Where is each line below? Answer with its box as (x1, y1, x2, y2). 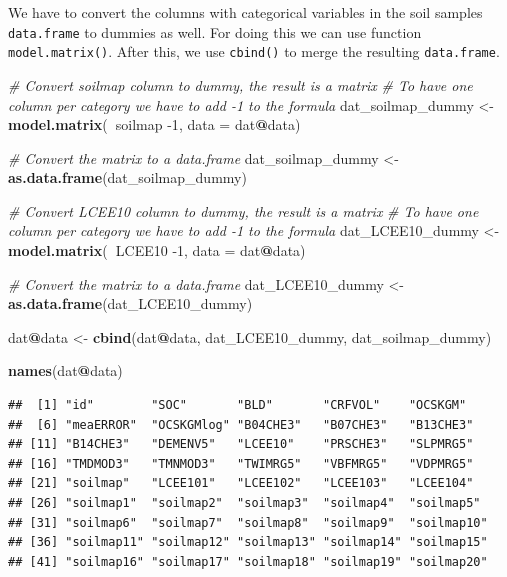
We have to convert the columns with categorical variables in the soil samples (8, 2, 483, 22)
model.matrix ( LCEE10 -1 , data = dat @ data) (8, 240, 306, 261)
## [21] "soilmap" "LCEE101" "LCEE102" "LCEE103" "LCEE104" (8, 476, 474, 491)
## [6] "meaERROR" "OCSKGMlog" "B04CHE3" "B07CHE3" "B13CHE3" (8, 417, 474, 432)
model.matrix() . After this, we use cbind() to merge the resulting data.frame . (8, 41, 500, 62)
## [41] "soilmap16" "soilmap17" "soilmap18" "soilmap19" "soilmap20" (8, 554, 488, 569)
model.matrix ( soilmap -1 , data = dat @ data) (8, 114, 301, 135)
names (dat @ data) (8, 360, 123, 381)
